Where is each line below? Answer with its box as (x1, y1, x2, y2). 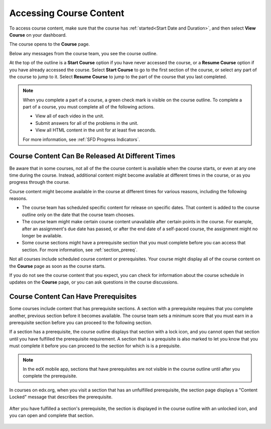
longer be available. (22, 233, 63, 239)
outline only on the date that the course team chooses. (22, 211, 135, 218)
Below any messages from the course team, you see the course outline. (9, 50, 158, 56)
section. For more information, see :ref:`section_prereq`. (22, 246, 138, 253)
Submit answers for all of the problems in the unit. (35, 120, 139, 126)
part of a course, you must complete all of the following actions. (23, 104, 155, 110)
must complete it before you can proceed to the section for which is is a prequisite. (9, 343, 181, 349)
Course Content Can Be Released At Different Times (9, 152, 176, 161)
